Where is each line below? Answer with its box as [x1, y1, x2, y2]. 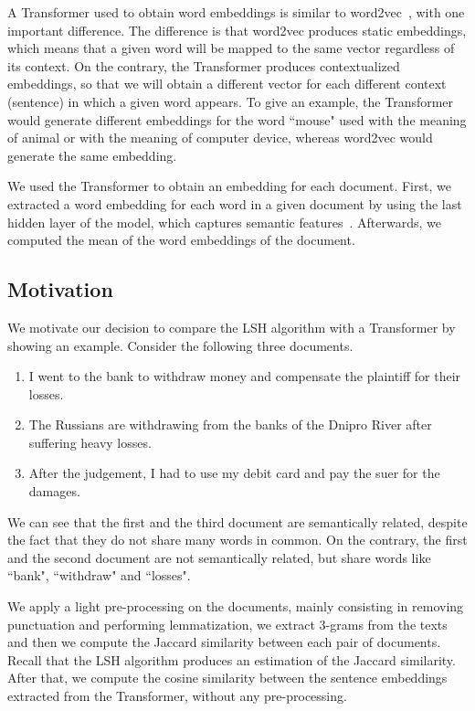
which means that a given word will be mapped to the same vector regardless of [7, 38, 455, 58]
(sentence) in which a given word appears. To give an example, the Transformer [7, 91, 454, 111]
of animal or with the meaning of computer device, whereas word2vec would [7, 128, 433, 147]
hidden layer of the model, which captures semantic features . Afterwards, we [7, 212, 441, 231]
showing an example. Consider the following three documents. [7, 335, 354, 355]
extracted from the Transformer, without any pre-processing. [7, 686, 347, 706]
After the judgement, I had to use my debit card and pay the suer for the [28, 463, 440, 483]
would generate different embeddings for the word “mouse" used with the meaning [7, 110, 467, 129]
